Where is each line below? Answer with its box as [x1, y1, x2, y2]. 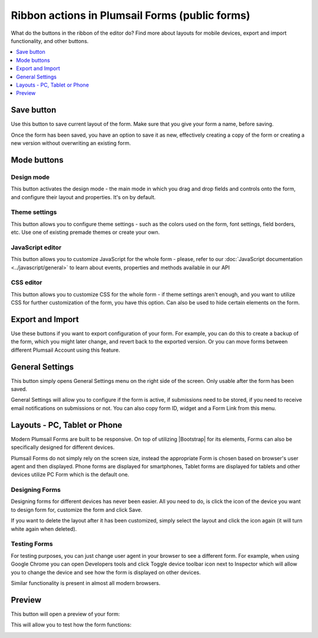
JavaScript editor [11, 243, 62, 252]
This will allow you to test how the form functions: [11, 622, 132, 629]
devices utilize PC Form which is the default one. [11, 471, 130, 478]
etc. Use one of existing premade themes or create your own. [11, 229, 160, 236]
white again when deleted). [11, 525, 77, 533]
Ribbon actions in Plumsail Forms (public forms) [11, 9, 250, 22]
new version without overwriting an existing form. [11, 139, 131, 147]
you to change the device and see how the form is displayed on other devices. [11, 568, 201, 576]
